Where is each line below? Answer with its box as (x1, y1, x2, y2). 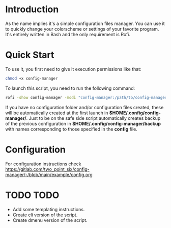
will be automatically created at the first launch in (5, 110, 108, 116)
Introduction (5, 4, 59, 15)
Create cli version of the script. (12, 212, 78, 218)
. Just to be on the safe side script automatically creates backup (26, 115, 161, 121)
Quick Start (5, 49, 54, 61)
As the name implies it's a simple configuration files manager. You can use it (5, 20, 165, 27)
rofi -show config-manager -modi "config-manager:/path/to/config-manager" (5, 95, 169, 100)
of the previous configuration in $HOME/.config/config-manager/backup (5, 120, 161, 126)
